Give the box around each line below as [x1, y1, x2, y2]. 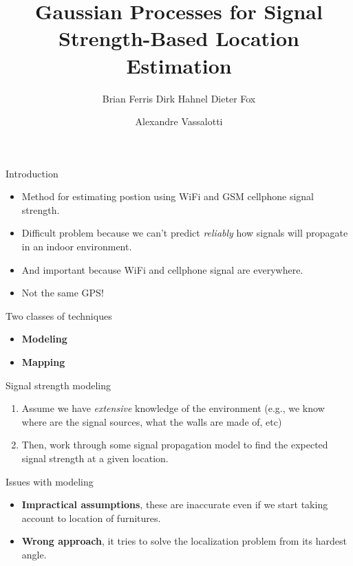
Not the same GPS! [21, 285, 104, 300]
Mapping [21, 355, 65, 369]
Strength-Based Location [58, 24, 299, 52]
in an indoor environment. [21, 239, 132, 254]
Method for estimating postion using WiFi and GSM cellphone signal [21, 189, 314, 204]
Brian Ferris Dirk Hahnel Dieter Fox [102, 91, 256, 105]
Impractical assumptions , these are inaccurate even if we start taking [21, 497, 328, 512]
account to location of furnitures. [21, 510, 161, 525]
